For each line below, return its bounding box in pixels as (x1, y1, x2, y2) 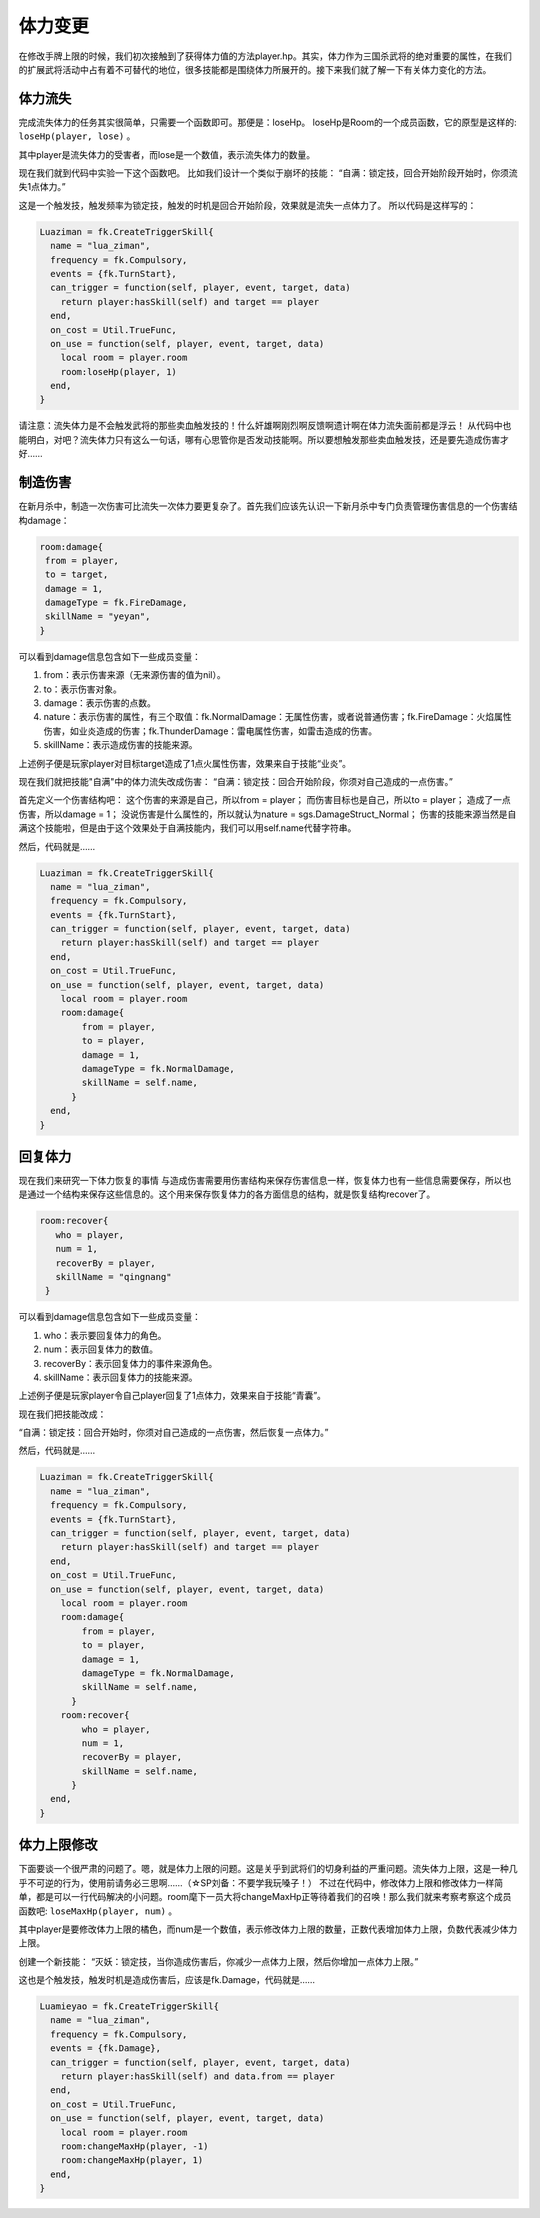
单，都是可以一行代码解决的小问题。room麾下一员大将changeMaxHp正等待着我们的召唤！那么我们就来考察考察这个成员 (18, 1891, 512, 1903)
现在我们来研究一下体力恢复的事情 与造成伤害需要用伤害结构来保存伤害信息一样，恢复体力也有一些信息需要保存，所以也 (18, 1175, 512, 1187)
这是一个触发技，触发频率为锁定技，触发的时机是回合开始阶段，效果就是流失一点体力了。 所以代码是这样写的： (18, 199, 477, 211)
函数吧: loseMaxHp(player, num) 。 (18, 1905, 178, 1917)
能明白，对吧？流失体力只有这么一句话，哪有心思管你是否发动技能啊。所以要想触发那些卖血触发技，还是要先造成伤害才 (18, 433, 509, 445)
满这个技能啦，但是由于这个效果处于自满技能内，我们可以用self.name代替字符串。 (18, 822, 357, 834)
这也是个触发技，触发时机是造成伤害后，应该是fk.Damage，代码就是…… (18, 1974, 315, 1986)
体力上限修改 (18, 1836, 98, 1854)
